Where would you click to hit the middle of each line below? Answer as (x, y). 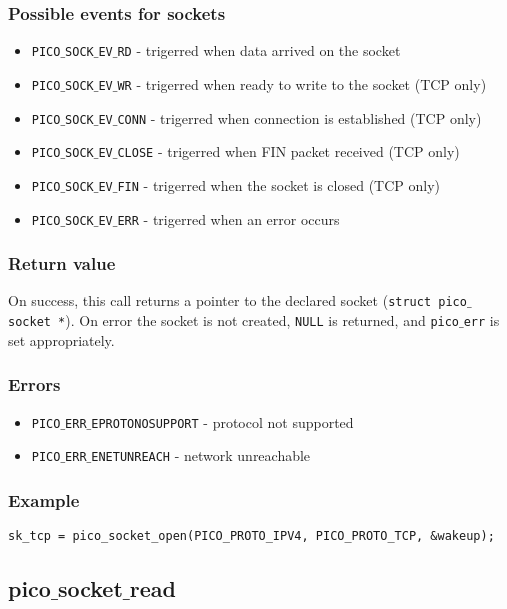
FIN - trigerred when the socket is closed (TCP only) (279, 184)
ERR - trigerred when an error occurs (228, 218)
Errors (34, 384)
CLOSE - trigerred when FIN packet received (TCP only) (288, 151)
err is (481, 320)
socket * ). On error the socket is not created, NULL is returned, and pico (234, 320)
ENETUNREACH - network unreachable (201, 455)
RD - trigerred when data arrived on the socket (259, 50)
